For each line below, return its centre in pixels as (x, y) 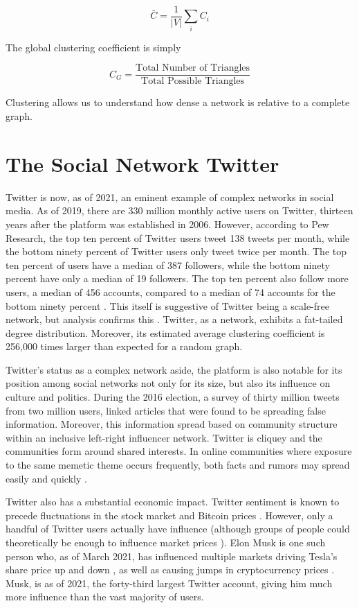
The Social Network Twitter (142, 163)
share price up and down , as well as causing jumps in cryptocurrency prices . (170, 570)
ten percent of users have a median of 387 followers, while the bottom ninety (168, 264)
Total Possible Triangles (193, 81)
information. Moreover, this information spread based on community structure (172, 424)
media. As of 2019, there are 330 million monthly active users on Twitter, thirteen (179, 210)
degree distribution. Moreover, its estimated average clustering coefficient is (165, 332)
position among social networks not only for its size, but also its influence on (168, 383)
